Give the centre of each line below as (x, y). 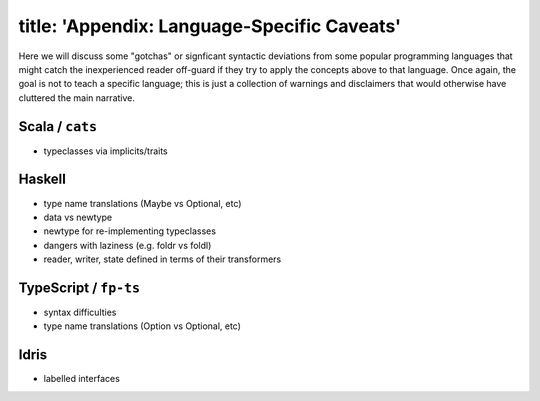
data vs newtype (78, 217)
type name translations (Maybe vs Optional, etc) (142, 203)
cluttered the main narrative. (76, 97)
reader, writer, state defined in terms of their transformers (162, 259)
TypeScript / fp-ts (79, 287)
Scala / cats (58, 126)
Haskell (42, 179)
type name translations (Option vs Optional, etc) (142, 326)
